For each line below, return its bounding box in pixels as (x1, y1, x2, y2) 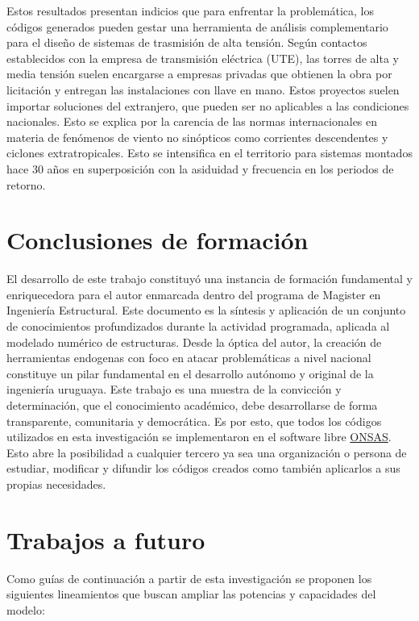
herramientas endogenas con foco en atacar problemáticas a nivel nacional (6, 349, 371, 366)
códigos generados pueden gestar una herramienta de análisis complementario (6, 18, 388, 35)
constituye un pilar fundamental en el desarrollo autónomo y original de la (6, 365, 374, 381)
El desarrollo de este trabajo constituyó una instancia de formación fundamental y (6, 270, 413, 287)
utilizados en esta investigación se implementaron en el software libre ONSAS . (6, 428, 392, 445)
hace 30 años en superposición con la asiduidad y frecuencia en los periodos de (6, 160, 394, 177)
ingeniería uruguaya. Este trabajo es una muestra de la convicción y (6, 381, 342, 398)
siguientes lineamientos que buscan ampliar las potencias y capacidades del (6, 586, 376, 602)
